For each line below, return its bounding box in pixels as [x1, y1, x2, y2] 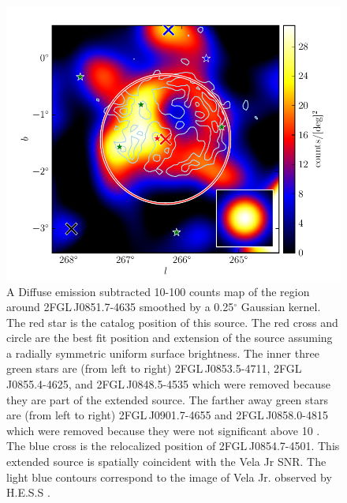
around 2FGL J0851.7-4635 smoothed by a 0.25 [6, 298, 234, 315]
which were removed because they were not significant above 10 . [6, 422, 320, 438]
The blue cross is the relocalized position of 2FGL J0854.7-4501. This [6, 437, 340, 454]
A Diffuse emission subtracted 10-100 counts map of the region [6, 283, 310, 299]
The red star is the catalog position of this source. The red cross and [6, 313, 338, 330]
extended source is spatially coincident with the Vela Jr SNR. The [6, 453, 326, 470]
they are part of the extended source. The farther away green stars [6, 391, 329, 407]
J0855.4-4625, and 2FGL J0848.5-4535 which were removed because [6, 376, 330, 392]
